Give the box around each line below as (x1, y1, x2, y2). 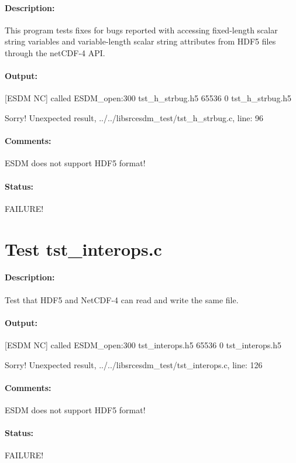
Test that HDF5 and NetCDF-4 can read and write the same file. (5, 293, 239, 306)
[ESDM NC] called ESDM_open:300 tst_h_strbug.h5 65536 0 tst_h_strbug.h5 (5, 92, 292, 104)
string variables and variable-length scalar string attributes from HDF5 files (5, 35, 276, 47)
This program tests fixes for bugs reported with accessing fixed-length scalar (5, 23, 278, 36)
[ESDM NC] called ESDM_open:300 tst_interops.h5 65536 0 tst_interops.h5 (5, 338, 281, 351)
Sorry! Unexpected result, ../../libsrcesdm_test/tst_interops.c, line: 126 (5, 358, 263, 371)
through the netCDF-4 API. (5, 46, 105, 59)
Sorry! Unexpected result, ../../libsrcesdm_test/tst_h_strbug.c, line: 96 (5, 111, 264, 124)
